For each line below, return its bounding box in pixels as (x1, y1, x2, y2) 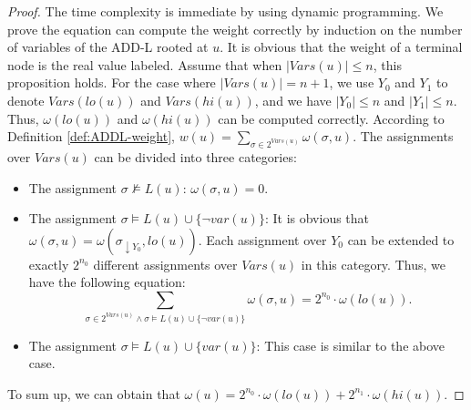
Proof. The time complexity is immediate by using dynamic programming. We (7, 2, 444, 20)
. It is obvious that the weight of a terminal (220, 37, 463, 56)
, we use (329, 73, 374, 92)
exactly (28, 254, 69, 273)
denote (7, 90, 45, 109)
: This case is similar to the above (256, 335, 445, 354)
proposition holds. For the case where (7, 73, 216, 92)
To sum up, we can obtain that (7, 384, 180, 403)
